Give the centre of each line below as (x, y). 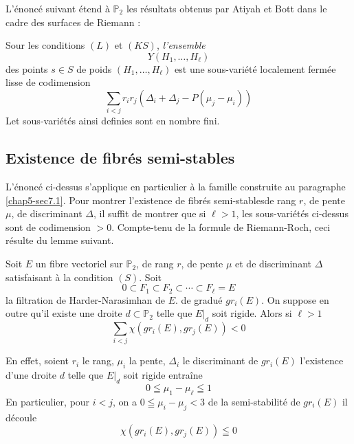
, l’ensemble (181, 45)
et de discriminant (273, 264)
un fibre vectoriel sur (79, 264)
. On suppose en (295, 299)
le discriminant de (220, 360)
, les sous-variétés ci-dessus (292, 213)
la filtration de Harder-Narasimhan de (86, 299)
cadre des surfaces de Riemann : (73, 22)
